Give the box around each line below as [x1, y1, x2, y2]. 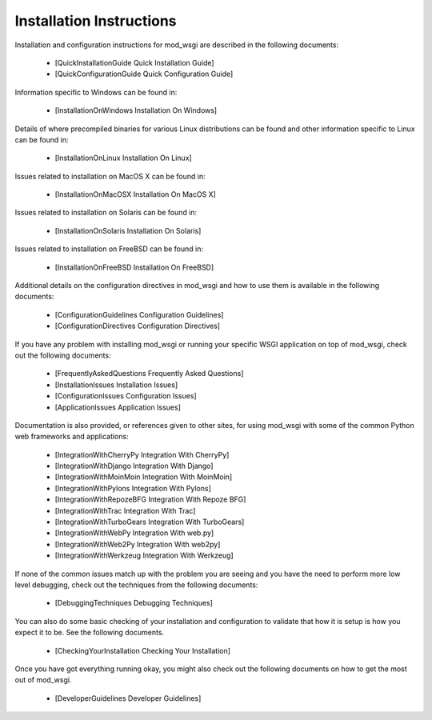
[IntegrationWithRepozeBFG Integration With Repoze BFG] [54, 494, 246, 504]
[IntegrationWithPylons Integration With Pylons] [54, 483, 212, 493]
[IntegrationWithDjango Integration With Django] [54, 461, 214, 471]
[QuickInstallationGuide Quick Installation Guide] [54, 58, 215, 67]
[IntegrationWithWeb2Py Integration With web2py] [54, 539, 221, 549]
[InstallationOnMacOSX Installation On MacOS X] [54, 190, 216, 199]
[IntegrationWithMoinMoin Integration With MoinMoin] [54, 472, 233, 482]
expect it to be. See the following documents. [14, 628, 164, 638]
